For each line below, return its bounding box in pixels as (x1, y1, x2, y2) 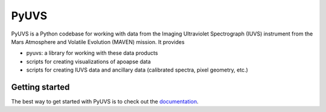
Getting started (11, 82, 70, 92)
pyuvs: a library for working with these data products (26, 49, 158, 57)
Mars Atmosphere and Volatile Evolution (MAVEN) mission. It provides (11, 38, 185, 45)
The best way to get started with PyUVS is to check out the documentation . (11, 98, 199, 105)
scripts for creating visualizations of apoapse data (26, 58, 151, 65)
